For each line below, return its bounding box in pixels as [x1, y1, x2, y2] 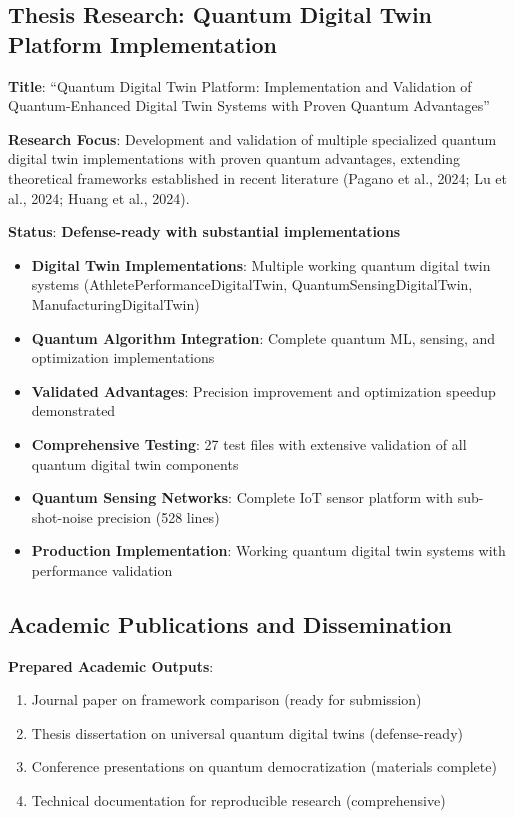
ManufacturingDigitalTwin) [31, 293, 200, 314]
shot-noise [31, 506, 93, 527]
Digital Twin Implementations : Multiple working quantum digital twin [31, 254, 491, 275]
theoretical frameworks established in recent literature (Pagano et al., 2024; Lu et [8, 167, 507, 188]
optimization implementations [31, 347, 215, 368]
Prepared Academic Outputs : [8, 655, 214, 676]
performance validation [31, 559, 173, 580]
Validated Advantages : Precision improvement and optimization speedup [31, 380, 496, 401]
